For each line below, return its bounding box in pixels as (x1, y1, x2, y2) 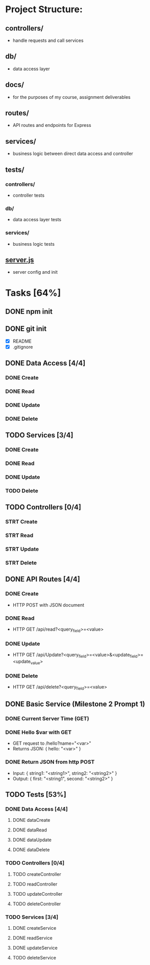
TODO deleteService (12, 955, 56, 961)
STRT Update (5, 545, 39, 553)
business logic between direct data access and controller (12, 150, 134, 157)
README (12, 338, 32, 344)
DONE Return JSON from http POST (5, 759, 95, 766)
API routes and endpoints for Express (12, 122, 91, 128)
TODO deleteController (12, 901, 61, 907)
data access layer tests (12, 217, 62, 223)
